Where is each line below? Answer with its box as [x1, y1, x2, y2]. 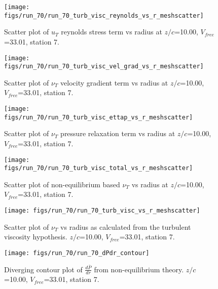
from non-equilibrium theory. [94, 264, 184, 274]
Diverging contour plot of [4, 264, 83, 274]
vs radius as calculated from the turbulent [60, 221, 191, 232]
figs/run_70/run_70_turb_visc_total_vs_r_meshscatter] [4, 164, 193, 172]
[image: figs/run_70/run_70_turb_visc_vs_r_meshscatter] [4, 207, 200, 214]
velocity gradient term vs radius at [60, 77, 168, 88]
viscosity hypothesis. [4, 231, 67, 242]
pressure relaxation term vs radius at [60, 128, 175, 139]
